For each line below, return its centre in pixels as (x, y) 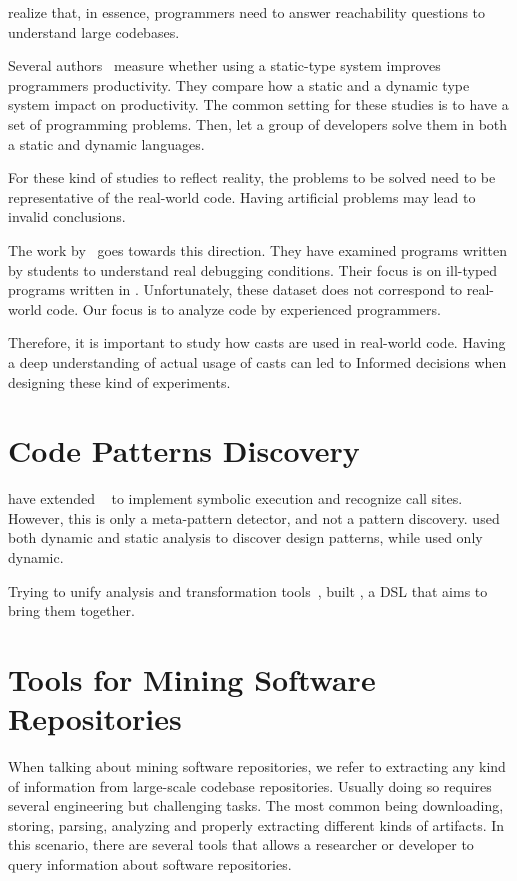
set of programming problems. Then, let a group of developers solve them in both (258, 123)
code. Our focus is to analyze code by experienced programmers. (243, 308)
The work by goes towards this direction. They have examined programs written (258, 249)
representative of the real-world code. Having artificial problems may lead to (242, 196)
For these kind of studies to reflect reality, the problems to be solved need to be (252, 177)
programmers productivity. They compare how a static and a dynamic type (239, 84)
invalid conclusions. (67, 216)
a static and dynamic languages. (106, 143)
